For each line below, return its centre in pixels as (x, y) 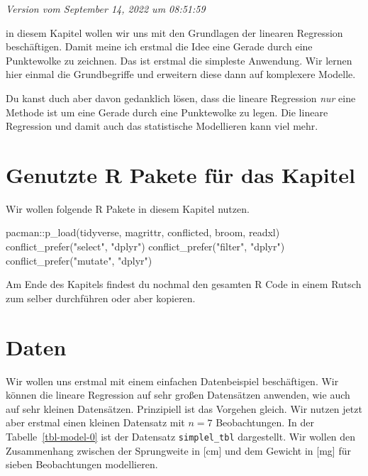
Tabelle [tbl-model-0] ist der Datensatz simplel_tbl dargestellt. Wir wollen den (181, 436)
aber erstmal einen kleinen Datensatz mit (95, 422)
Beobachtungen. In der (265, 422)
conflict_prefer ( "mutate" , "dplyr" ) (79, 260)
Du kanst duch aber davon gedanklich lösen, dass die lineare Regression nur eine (181, 98)
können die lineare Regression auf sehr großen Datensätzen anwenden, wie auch (178, 395)
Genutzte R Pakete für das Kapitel (180, 174)
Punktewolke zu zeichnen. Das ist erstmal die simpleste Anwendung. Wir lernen (179, 60)
